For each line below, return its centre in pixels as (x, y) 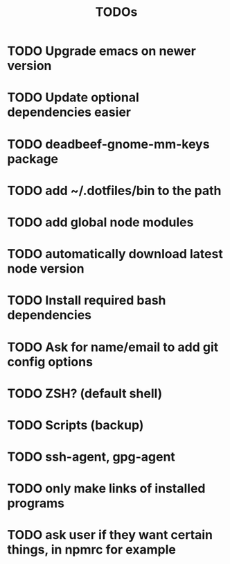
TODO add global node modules (100, 222)
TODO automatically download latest (115, 254)
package (33, 159)
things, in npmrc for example (92, 550)
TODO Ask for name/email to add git (113, 347)
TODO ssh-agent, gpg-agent (91, 457)
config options (50, 362)
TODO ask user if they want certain (110, 535)
